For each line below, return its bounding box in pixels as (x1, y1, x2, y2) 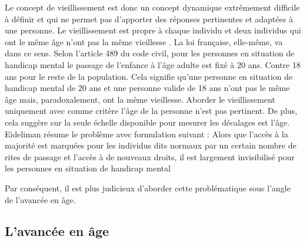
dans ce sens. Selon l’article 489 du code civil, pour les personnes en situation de (5, 47, 295, 59)
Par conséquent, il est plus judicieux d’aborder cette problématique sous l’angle (5, 181, 291, 194)
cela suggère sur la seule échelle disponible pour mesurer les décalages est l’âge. (5, 116, 290, 128)
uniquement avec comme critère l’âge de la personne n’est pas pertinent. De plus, (5, 104, 298, 117)
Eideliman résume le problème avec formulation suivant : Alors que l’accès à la (5, 127, 288, 140)
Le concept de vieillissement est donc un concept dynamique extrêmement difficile (5, 1, 300, 13)
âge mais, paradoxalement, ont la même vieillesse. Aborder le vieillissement (5, 93, 275, 105)
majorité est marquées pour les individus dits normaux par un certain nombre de (5, 139, 297, 151)
